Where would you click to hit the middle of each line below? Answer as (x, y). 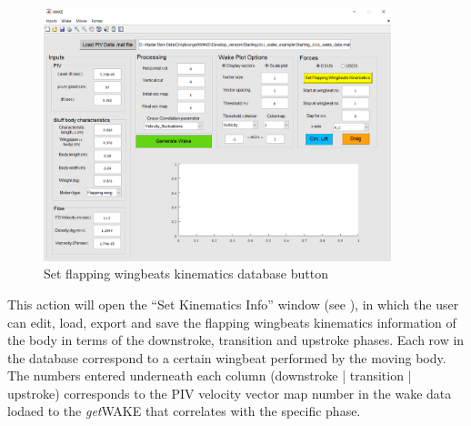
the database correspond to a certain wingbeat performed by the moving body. (227, 357)
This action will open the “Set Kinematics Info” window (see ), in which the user (233, 304)
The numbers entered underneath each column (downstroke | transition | (210, 375)
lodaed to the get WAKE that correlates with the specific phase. (184, 411)
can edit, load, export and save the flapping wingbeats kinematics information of (232, 322)
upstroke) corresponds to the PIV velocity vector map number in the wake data (230, 393)
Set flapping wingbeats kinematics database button (186, 274)
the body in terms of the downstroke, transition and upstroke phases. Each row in (236, 340)
